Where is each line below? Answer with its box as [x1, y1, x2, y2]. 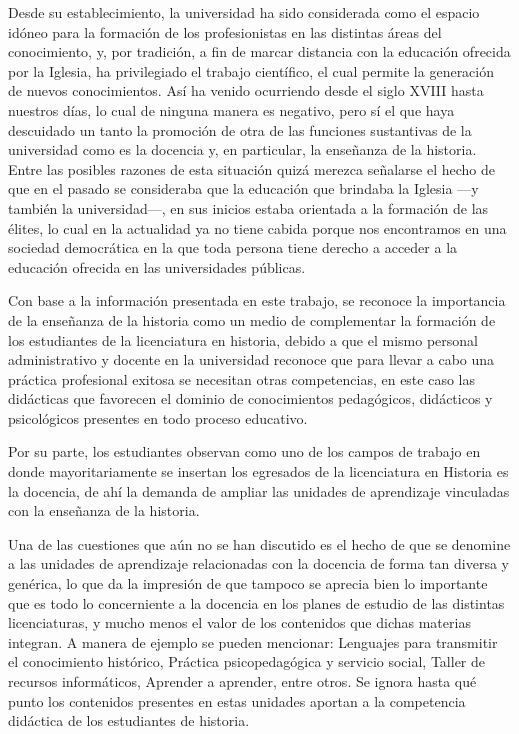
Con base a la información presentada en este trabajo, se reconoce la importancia [8, 290, 506, 311]
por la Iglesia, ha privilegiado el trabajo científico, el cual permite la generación [8, 60, 495, 81]
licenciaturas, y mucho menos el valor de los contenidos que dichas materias [8, 612, 471, 633]
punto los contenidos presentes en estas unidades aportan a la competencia [8, 690, 466, 711]
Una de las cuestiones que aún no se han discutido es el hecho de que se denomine [8, 533, 511, 554]
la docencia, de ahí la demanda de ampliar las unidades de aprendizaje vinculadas [8, 480, 510, 501]
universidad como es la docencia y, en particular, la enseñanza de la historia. [8, 139, 477, 160]
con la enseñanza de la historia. [8, 500, 200, 521]
